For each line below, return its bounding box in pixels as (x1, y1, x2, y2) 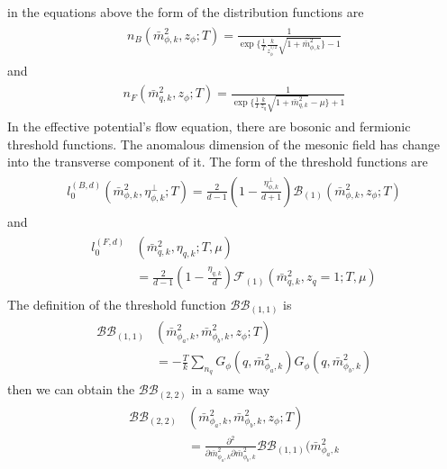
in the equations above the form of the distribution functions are (7, 3, 364, 21)
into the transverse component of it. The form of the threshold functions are (7, 152, 428, 171)
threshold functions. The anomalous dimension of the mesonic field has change (7, 134, 441, 153)
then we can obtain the (7, 380, 135, 399)
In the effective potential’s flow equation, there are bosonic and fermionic (7, 116, 411, 135)
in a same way (191, 380, 270, 399)
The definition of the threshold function (7, 294, 226, 313)
